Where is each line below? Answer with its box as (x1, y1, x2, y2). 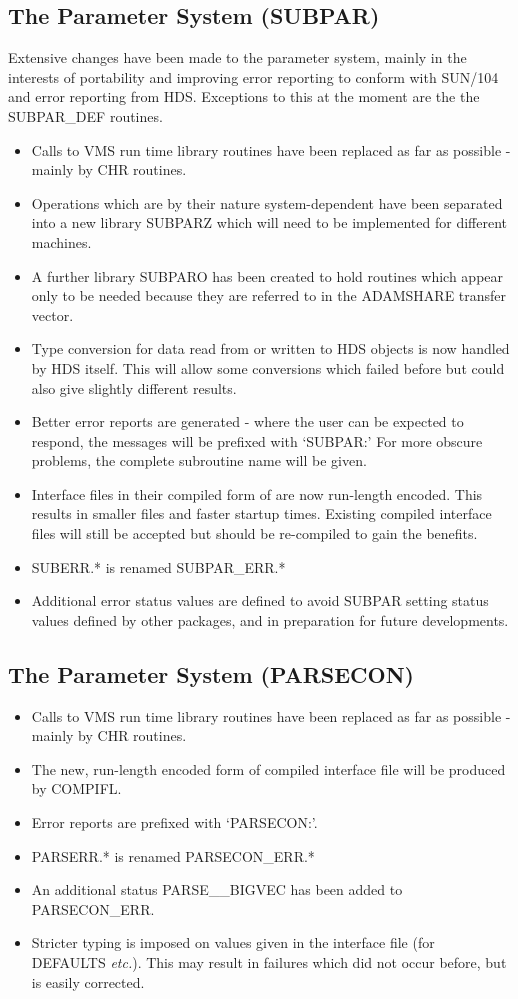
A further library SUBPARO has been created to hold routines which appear (31, 265, 504, 286)
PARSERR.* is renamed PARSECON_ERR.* (31, 845, 315, 866)
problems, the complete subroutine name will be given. (31, 450, 367, 471)
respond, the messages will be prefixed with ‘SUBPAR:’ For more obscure (31, 430, 483, 451)
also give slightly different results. (31, 377, 237, 398)
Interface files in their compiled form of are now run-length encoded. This (31, 483, 483, 504)
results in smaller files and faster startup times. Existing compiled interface (31, 503, 492, 524)
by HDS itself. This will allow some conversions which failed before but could (31, 357, 505, 378)
